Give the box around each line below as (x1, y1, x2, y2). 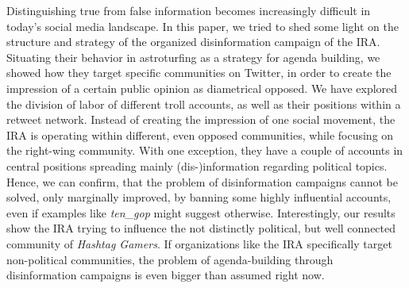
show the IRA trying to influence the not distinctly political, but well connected (6, 220, 396, 236)
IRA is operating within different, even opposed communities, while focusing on (6, 126, 394, 143)
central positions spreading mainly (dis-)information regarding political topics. (6, 157, 388, 174)
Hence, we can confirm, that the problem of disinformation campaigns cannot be (6, 173, 398, 190)
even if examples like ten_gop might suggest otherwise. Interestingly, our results (6, 204, 395, 221)
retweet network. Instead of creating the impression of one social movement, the (6, 111, 395, 128)
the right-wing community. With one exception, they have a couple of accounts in (6, 142, 403, 159)
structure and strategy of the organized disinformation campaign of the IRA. (6, 33, 380, 50)
